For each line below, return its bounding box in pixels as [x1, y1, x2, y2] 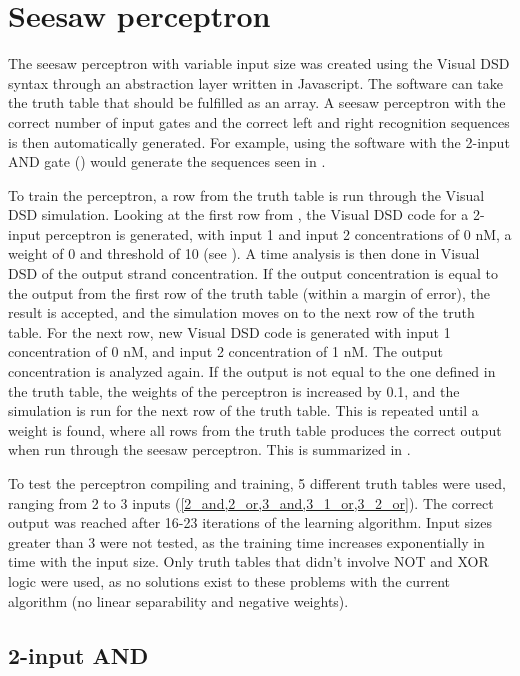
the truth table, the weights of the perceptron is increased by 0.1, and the [8, 380, 460, 401]
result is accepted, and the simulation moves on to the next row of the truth [8, 302, 475, 323]
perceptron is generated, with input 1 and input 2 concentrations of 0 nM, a [45, 223, 512, 244]
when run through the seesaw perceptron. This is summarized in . [8, 439, 411, 460]
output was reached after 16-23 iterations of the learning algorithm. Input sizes [8, 512, 492, 533]
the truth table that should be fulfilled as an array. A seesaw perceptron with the [8, 92, 506, 113]
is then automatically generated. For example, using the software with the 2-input [8, 131, 510, 152]
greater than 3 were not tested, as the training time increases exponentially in [8, 531, 485, 552]
